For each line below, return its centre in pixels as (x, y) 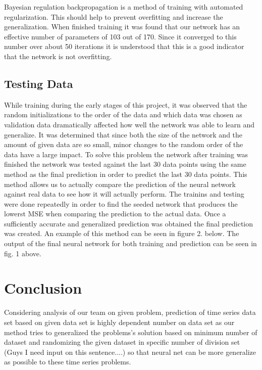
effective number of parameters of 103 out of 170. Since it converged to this (120, 36)
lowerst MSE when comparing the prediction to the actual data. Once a (115, 214)
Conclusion (43, 288)
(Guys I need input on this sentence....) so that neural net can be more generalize (130, 352)
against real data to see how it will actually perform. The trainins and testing (124, 194)
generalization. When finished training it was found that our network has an (122, 27)
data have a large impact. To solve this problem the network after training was (126, 154)
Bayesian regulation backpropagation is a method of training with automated (124, 7)
